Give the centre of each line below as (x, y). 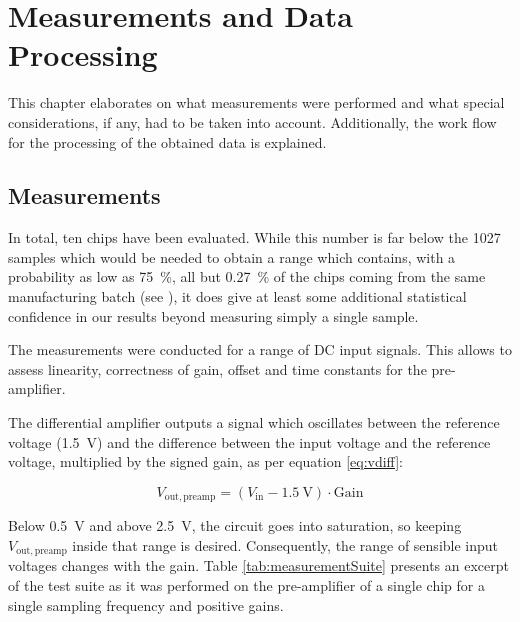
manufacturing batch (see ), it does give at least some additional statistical (237, 296)
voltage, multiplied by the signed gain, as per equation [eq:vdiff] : (205, 461)
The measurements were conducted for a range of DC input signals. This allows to (260, 349)
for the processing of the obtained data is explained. (167, 141)
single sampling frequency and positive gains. (146, 604)
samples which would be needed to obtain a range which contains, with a (232, 256)
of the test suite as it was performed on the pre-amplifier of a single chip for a (246, 584)
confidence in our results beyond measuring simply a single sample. (213, 315)
